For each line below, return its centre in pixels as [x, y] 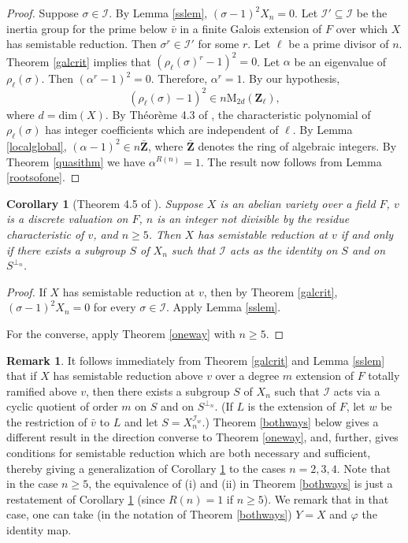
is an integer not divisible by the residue [253, 219]
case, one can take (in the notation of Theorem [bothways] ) [149, 514]
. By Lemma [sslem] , [158, 13]
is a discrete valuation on [67, 219]
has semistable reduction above [128, 376]
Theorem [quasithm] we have [76, 161]
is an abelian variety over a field [298, 203]
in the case [32, 483]
